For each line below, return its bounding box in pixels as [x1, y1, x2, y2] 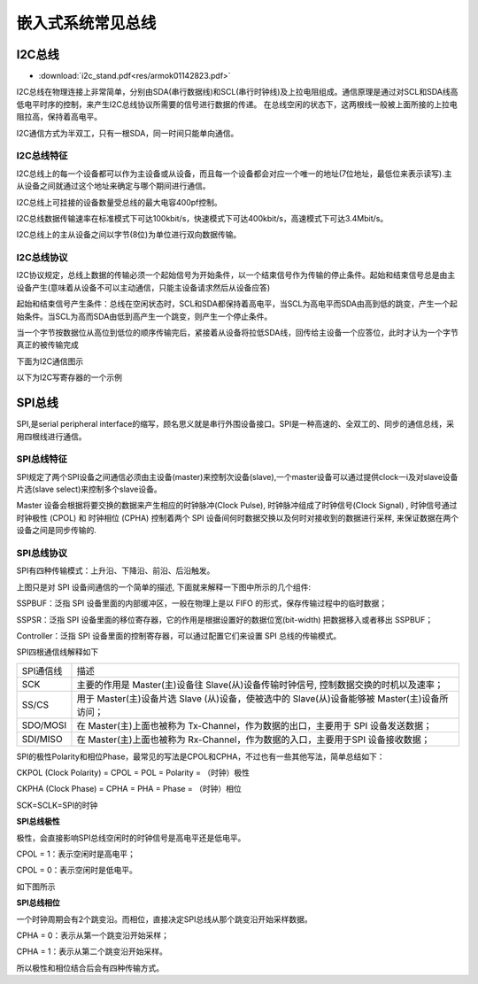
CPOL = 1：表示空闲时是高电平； [16, 848, 136, 859]
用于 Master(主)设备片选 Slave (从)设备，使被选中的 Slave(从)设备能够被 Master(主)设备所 [76, 692, 449, 704]
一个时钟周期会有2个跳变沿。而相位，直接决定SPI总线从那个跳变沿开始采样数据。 [16, 913, 313, 925]
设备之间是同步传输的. [16, 525, 97, 536]
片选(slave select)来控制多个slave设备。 [16, 484, 163, 495]
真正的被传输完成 [16, 339, 79, 350]
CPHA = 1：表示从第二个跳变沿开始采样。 [16, 946, 168, 957]
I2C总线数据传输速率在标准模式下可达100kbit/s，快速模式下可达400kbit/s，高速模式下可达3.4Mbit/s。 [16, 213, 389, 223]
